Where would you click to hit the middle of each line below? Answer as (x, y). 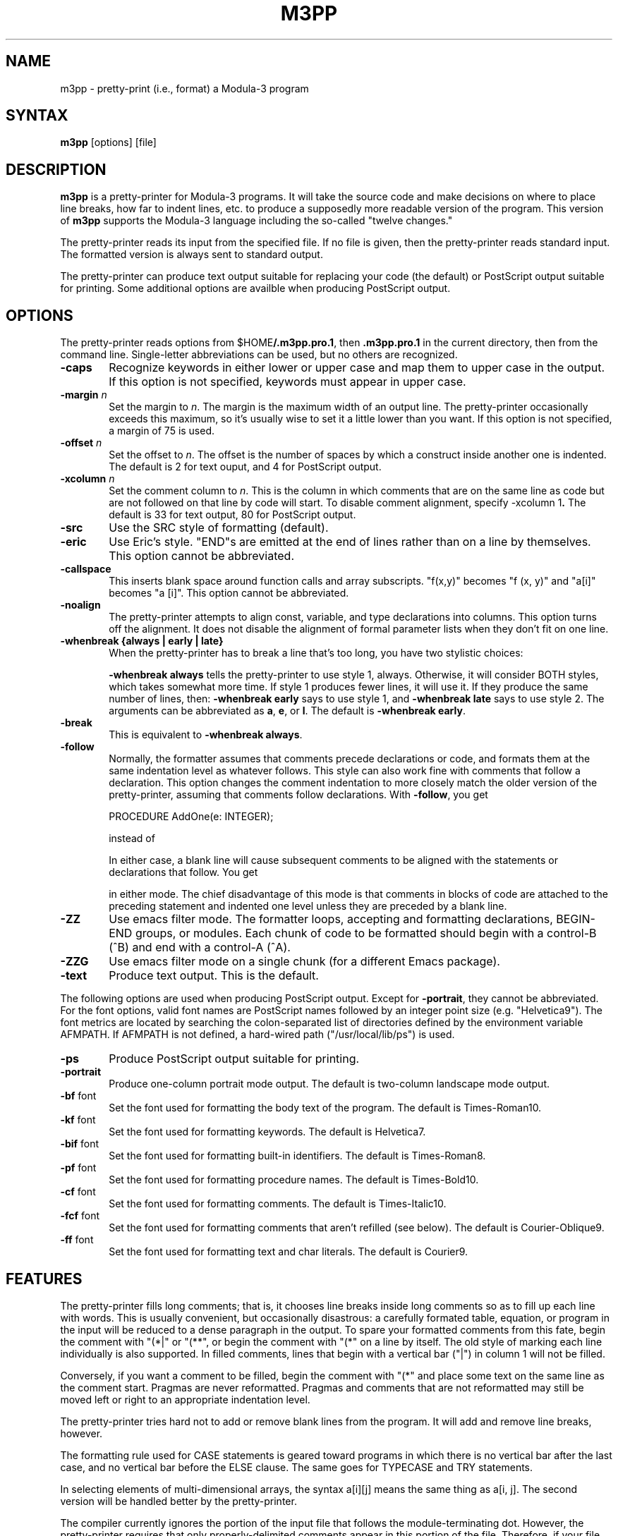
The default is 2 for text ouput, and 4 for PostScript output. (245, 467)
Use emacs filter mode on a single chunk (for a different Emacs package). (304, 962)
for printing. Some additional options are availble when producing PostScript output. (255, 288)
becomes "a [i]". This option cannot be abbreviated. (229, 593)
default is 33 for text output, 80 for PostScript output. (232, 515)
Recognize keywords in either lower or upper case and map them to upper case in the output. (357, 368)
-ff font (77, 1240)
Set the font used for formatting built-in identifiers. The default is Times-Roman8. (297, 1156)
